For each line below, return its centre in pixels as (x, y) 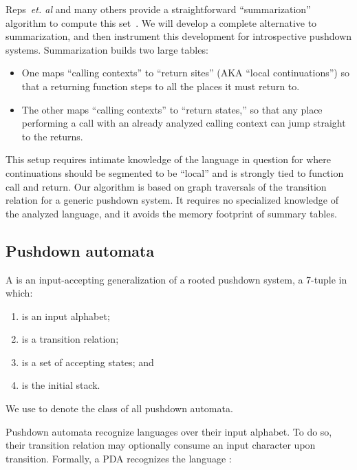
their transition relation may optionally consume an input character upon (161, 445)
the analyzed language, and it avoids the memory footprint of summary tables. (171, 213)
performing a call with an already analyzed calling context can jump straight (184, 123)
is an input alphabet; (66, 316)
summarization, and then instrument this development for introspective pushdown (179, 36)
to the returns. (52, 136)
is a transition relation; (70, 339)
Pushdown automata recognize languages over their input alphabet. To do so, (169, 431)
